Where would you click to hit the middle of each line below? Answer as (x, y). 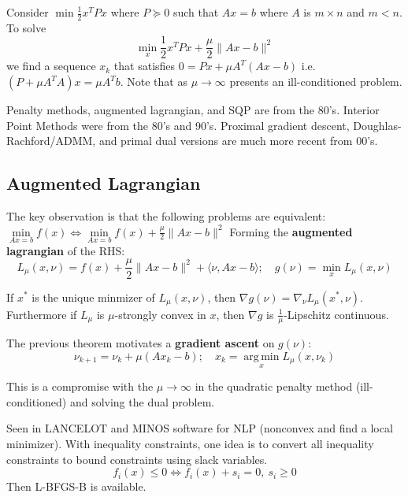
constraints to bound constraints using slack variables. (137, 459)
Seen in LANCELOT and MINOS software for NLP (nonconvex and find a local (200, 428)
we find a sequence (51, 66)
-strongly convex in (160, 314)
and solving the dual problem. (142, 401)
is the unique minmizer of (93, 297)
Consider (28, 12)
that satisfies (145, 66)
